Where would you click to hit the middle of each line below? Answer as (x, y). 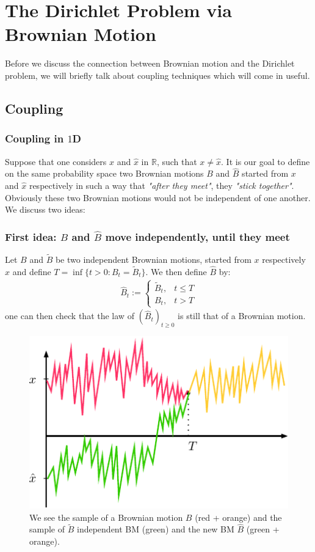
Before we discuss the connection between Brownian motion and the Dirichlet (150, 63)
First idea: (31, 236)
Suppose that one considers (56, 161)
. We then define (176, 271)
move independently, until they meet (197, 236)
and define (32, 271)
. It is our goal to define (266, 161)
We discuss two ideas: (45, 209)
